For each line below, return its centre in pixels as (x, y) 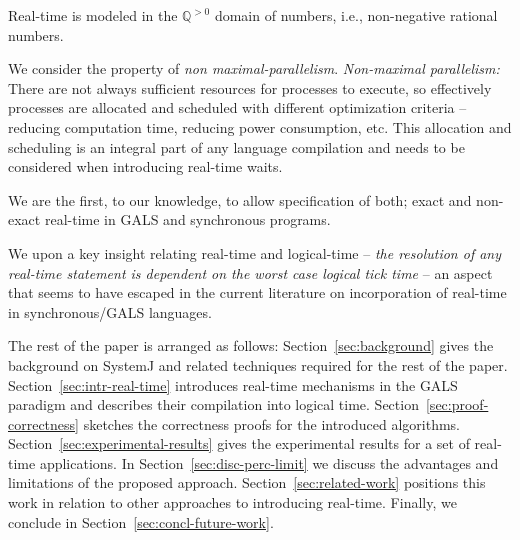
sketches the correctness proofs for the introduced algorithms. (272, 423)
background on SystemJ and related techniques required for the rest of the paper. (258, 364)
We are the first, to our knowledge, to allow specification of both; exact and (240, 199)
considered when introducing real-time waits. (145, 166)
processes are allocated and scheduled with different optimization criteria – (237, 107)
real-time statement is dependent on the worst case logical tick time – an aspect (250, 272)
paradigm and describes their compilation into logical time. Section (213, 404)
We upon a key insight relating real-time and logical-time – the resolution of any (255, 252)
